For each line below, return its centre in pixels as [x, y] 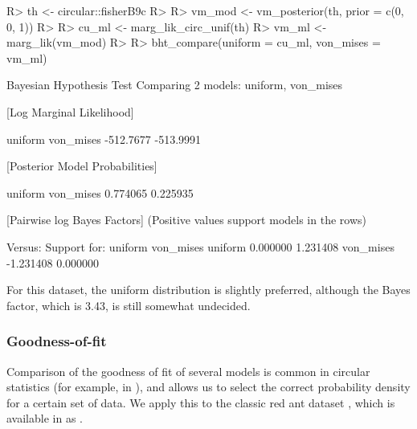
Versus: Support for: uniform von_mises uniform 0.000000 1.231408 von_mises [200, 246]
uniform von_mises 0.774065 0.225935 [100, 192]
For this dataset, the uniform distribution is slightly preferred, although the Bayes [208, 290]
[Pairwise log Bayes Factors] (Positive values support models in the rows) [186, 220]
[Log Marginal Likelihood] [70, 111]
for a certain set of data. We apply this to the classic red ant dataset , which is [201, 402]
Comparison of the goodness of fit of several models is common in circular [188, 371]
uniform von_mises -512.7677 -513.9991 [104, 139]
